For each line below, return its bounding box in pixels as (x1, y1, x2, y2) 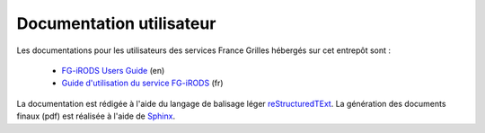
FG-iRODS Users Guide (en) (61, 65, 165, 75)
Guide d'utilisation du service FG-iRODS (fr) (61, 77, 224, 89)
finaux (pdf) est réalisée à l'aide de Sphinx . (16, 111, 175, 121)
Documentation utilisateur (16, 13, 216, 33)
